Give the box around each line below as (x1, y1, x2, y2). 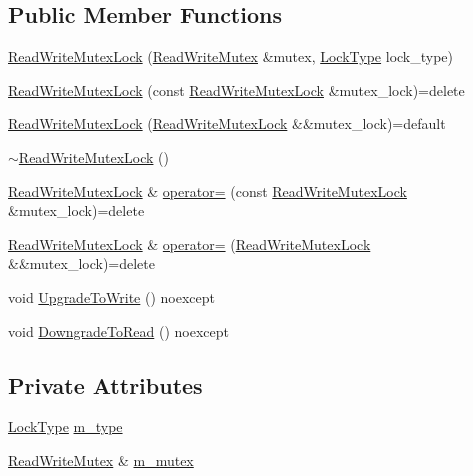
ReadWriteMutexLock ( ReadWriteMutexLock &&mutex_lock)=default (8, 113, 446, 134)
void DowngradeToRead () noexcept (8, 320, 229, 341)
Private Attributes (8, 369, 203, 400)
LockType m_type (8, 416, 123, 437)
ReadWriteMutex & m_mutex (8, 449, 194, 470)
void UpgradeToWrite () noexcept (8, 286, 216, 307)
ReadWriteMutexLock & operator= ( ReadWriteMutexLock (8, 233, 371, 254)
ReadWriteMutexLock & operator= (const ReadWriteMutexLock (8, 180, 407, 201)
